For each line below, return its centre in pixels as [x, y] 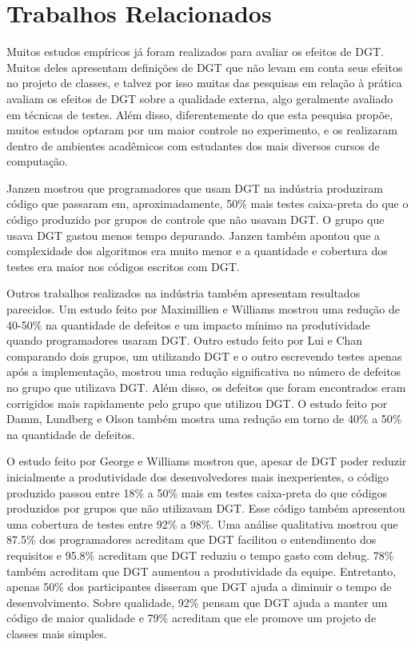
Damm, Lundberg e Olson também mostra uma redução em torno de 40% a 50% [204, 419]
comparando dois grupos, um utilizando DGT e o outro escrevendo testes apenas [204, 355]
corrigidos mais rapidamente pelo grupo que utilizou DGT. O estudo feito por [197, 403]
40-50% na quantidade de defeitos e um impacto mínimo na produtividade [188, 324]
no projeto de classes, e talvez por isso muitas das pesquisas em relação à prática [204, 83]
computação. [37, 161]
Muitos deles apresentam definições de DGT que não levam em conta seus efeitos [205, 67]
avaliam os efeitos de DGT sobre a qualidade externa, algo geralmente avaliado [200, 98]
